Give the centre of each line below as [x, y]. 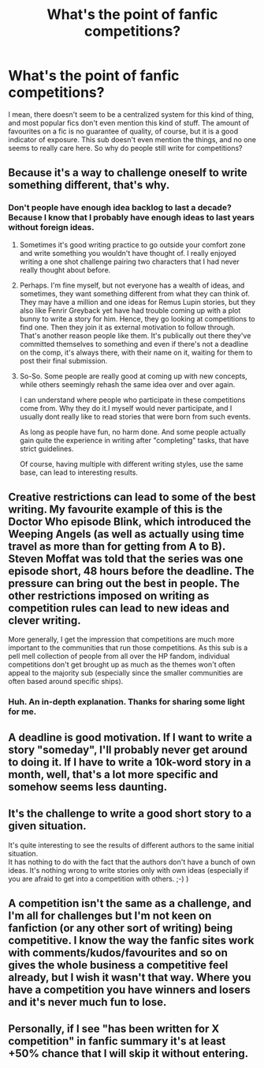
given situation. [47, 826]
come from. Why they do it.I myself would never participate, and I [126, 408]
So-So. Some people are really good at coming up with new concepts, [134, 376]
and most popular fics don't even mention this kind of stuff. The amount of [129, 122]
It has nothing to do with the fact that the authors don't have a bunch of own [132, 862]
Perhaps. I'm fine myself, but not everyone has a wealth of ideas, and [132, 285]
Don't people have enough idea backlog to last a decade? [120, 208]
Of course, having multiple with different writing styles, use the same [131, 464]
